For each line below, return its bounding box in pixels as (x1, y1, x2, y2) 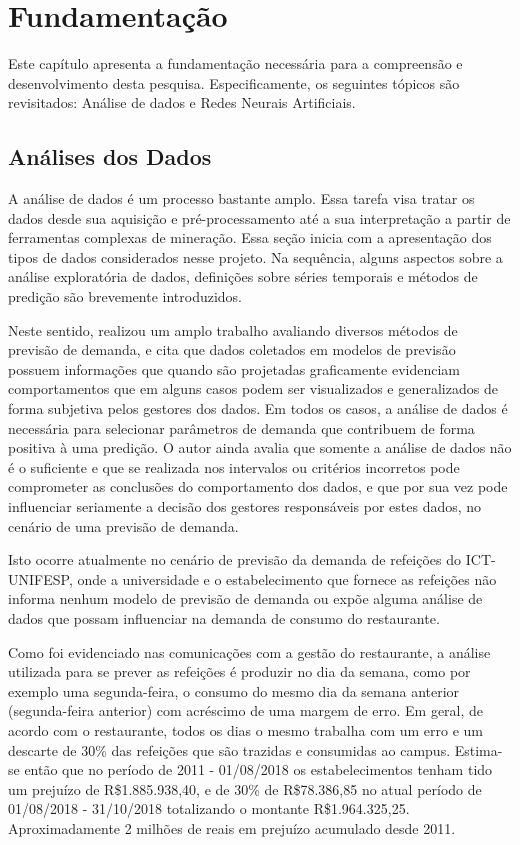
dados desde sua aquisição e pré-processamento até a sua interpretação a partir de (8, 207, 511, 228)
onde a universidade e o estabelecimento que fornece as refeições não (77, 568, 497, 589)
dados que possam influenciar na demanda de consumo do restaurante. (8, 607, 440, 628)
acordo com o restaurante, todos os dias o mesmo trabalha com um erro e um (8, 719, 483, 740)
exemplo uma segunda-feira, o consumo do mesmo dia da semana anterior (8, 680, 460, 701)
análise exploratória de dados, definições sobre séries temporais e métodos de (8, 266, 478, 287)
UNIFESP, (8, 568, 73, 589)
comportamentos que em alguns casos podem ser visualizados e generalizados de (8, 378, 498, 399)
